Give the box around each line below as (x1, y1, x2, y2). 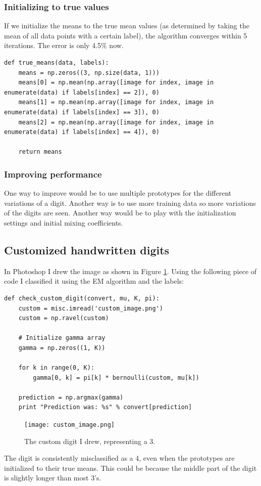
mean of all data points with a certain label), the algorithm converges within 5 (4, 30, 247, 40)
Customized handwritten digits (4, 242, 170, 257)
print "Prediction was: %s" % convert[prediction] (18, 404, 192, 411)
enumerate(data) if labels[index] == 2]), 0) (4, 89, 160, 96)
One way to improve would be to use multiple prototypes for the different (4, 188, 232, 198)
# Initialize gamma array (18, 334, 106, 342)
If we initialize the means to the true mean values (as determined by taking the (4, 20, 249, 31)
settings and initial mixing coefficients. (4, 217, 123, 228)
